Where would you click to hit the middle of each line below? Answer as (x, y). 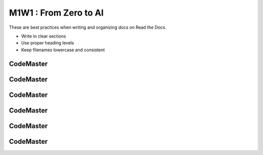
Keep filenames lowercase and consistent (63, 50)
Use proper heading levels (47, 43)
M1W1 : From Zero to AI (56, 13)
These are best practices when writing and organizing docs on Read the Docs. (88, 27)
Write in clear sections (44, 36)
